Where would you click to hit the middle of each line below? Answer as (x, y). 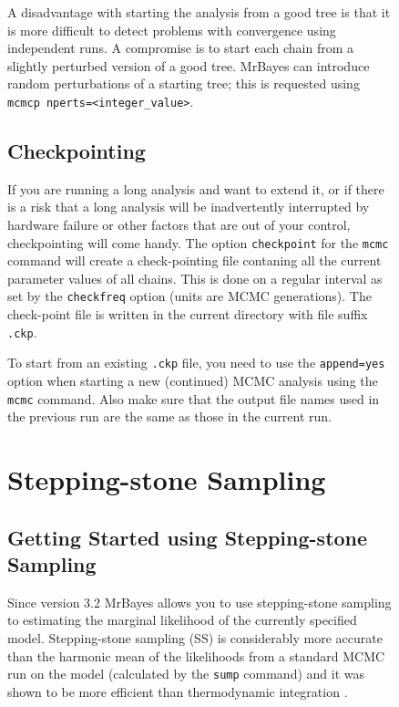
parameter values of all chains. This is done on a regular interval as (195, 278)
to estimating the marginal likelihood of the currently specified (182, 620)
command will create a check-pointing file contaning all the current (194, 260)
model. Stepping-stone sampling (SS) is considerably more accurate (195, 638)
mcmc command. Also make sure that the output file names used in (194, 398)
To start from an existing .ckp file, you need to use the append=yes (196, 363)
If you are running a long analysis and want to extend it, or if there (196, 188)
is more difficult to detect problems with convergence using (172, 30)
